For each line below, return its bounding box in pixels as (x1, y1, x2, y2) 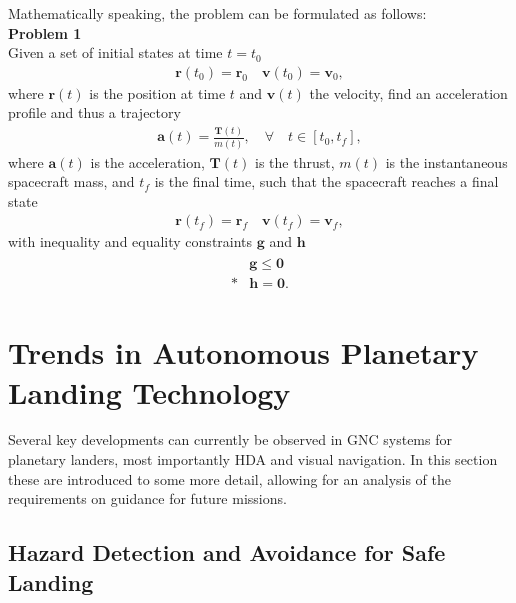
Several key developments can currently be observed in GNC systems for (8, 429, 452, 450)
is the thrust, (255, 151, 335, 172)
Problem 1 (8, 22, 82, 43)
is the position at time (89, 82, 226, 103)
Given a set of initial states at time (8, 42, 223, 63)
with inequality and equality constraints (8, 231, 253, 252)
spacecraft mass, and (8, 171, 135, 192)
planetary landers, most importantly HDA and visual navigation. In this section (8, 449, 498, 470)
